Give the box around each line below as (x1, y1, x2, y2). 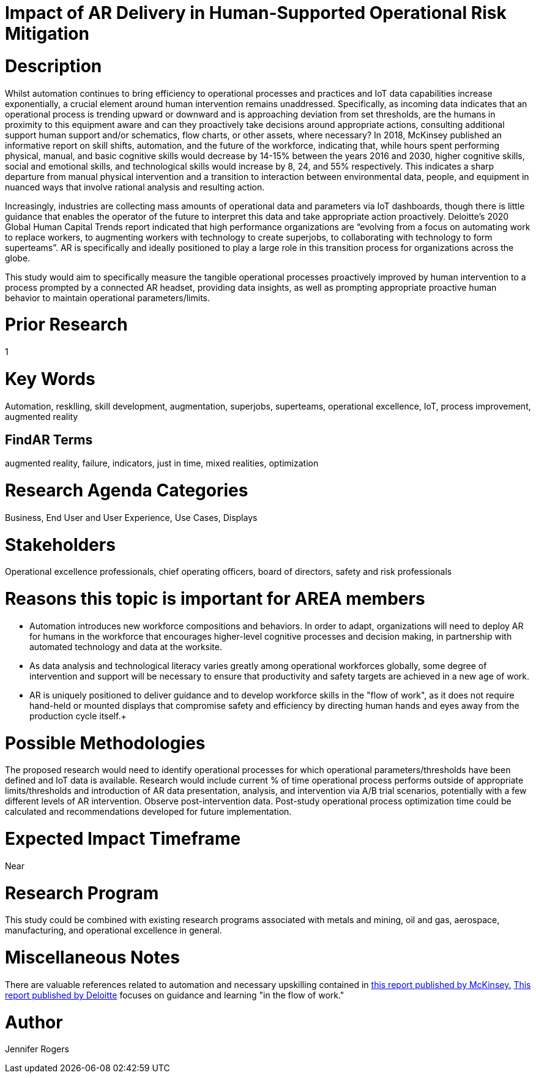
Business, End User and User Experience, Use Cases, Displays (5, 512, 258, 523)
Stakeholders (5, 534, 116, 555)
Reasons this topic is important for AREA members (5, 588, 425, 610)
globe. (5, 252, 31, 263)
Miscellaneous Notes (5, 947, 180, 968)
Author (5, 1011, 63, 1033)
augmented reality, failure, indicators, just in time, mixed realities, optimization (5, 458, 319, 469)
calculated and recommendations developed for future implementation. (5, 806, 292, 817)
